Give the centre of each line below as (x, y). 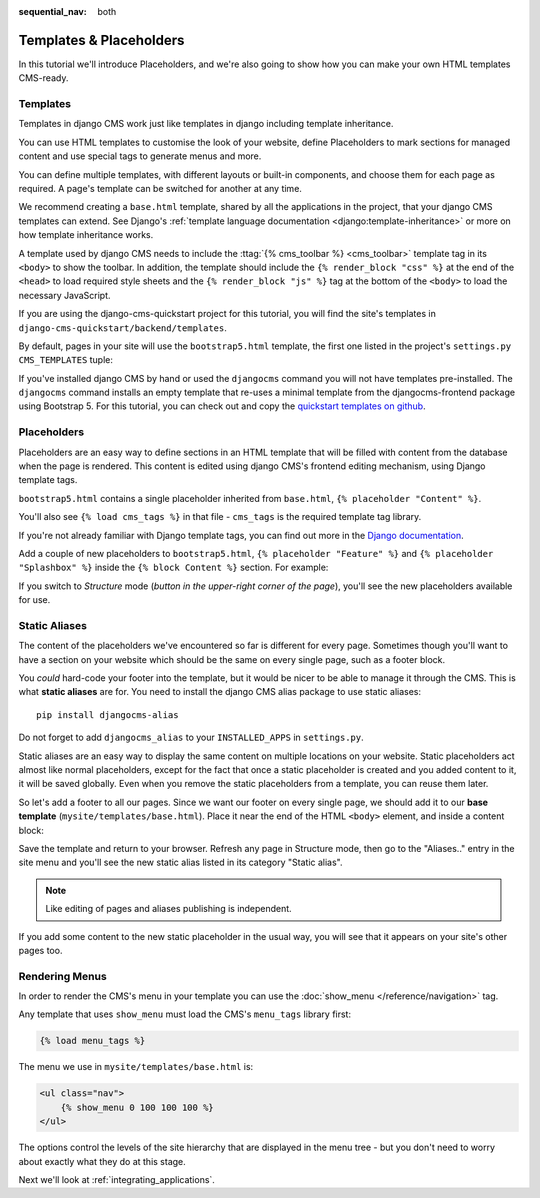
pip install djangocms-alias (107, 714)
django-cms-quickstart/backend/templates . (122, 327)
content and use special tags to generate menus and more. (140, 156)
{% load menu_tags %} (92, 1041)
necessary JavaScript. (64, 295)
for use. (34, 600)
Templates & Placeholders (101, 40)
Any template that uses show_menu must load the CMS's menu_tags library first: (185, 1014)
